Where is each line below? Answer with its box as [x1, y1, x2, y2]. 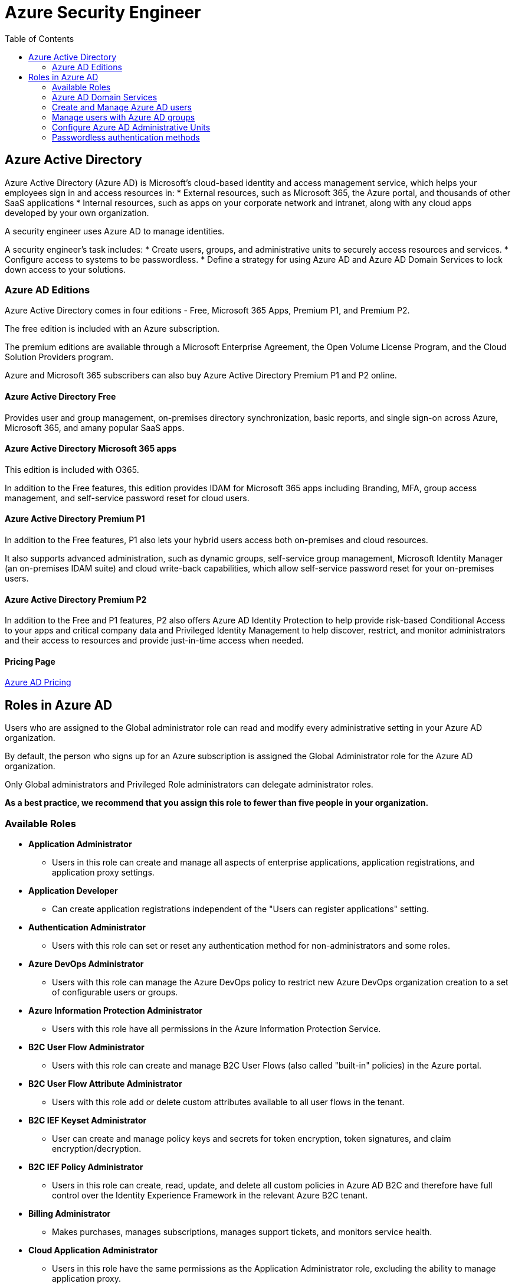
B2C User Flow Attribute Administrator [28, 1079, 182, 1089]
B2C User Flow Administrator [28, 1042, 145, 1053]
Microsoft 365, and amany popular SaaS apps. [5, 422, 185, 433]
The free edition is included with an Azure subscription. [5, 324, 220, 334]
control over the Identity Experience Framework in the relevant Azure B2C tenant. [52, 1190, 368, 1201]
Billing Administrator [28, 1208, 111, 1219]
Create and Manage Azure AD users [52, 102, 192, 112]
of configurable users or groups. [52, 987, 178, 998]
